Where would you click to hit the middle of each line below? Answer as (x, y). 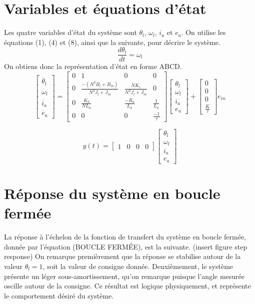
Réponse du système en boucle (112, 193)
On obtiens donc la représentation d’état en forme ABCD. (93, 66)
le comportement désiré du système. (59, 295)
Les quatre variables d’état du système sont (70, 32)
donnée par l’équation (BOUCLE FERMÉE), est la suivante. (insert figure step (126, 246)
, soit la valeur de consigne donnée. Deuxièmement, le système (138, 266)
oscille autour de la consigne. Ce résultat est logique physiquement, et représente (127, 286)
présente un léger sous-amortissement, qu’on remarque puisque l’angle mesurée (124, 276)
